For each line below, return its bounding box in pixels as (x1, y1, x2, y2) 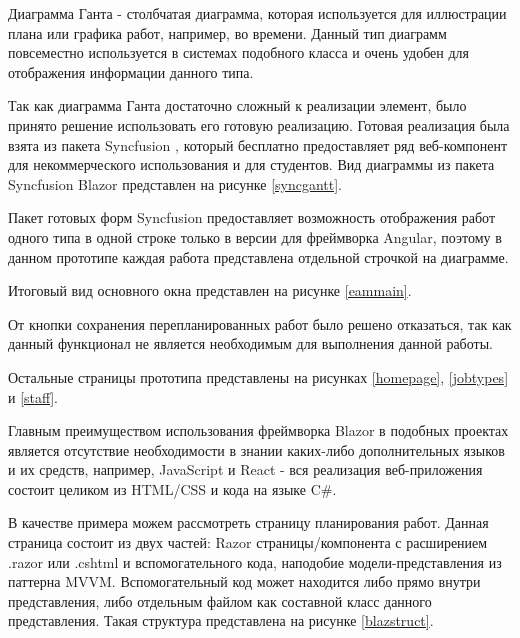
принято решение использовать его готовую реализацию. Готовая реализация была (8, 114, 510, 135)
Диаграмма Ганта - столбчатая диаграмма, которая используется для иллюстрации (8, 3, 507, 23)
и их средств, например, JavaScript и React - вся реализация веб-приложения (8, 459, 483, 480)
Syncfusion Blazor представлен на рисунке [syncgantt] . (8, 173, 343, 194)
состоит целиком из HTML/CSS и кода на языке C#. (8, 478, 337, 499)
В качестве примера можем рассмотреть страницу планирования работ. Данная (8, 512, 489, 533)
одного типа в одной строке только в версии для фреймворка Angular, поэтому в (8, 226, 502, 247)
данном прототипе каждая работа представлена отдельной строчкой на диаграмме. (8, 246, 509, 267)
